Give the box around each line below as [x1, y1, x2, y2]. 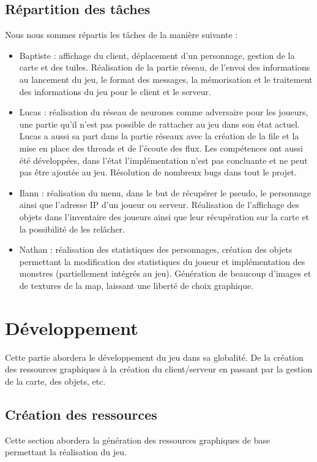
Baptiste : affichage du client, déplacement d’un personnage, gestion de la [19, 48, 295, 61]
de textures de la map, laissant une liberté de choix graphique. [19, 279, 254, 291]
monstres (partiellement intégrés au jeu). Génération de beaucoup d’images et [19, 267, 311, 280]
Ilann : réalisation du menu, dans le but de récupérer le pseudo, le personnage [19, 186, 311, 199]
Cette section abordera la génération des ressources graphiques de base [5, 433, 270, 446]
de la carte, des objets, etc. [5, 374, 106, 387]
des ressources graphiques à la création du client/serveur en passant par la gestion [5, 363, 313, 375]
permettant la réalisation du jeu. [5, 445, 127, 458]
